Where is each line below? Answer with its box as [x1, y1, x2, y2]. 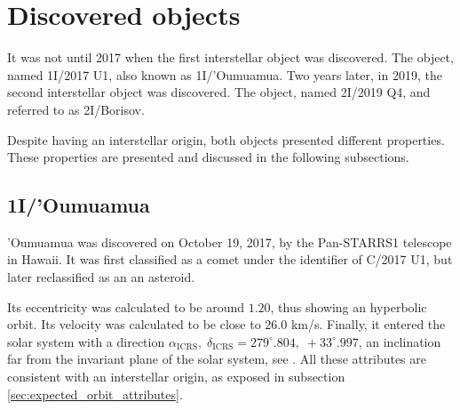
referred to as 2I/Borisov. [7, 100, 145, 118]
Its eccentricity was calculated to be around [7, 297, 244, 316]
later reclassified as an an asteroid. [7, 268, 195, 286]
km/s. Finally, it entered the [290, 315, 446, 334]
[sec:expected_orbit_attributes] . [7, 384, 183, 403]
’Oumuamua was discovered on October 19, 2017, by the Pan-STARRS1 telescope [7, 232, 452, 251]
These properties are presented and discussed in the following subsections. [7, 148, 409, 166]
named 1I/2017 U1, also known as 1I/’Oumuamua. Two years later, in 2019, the [7, 65, 442, 84]
